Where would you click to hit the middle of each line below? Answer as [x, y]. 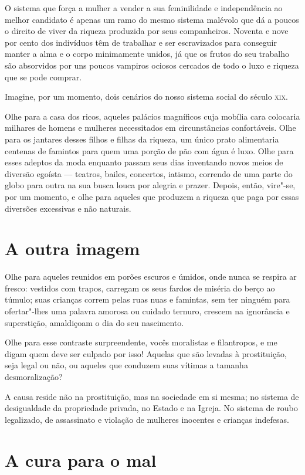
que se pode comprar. [43, 77]
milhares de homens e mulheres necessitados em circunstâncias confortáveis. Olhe [150, 128]
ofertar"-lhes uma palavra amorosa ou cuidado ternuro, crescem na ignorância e [147, 311]
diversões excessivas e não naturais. [68, 208]
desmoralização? [34, 376]
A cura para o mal [81, 459]
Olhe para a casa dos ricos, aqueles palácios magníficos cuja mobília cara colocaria [152, 116]
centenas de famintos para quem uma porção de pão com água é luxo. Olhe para [149, 150]
